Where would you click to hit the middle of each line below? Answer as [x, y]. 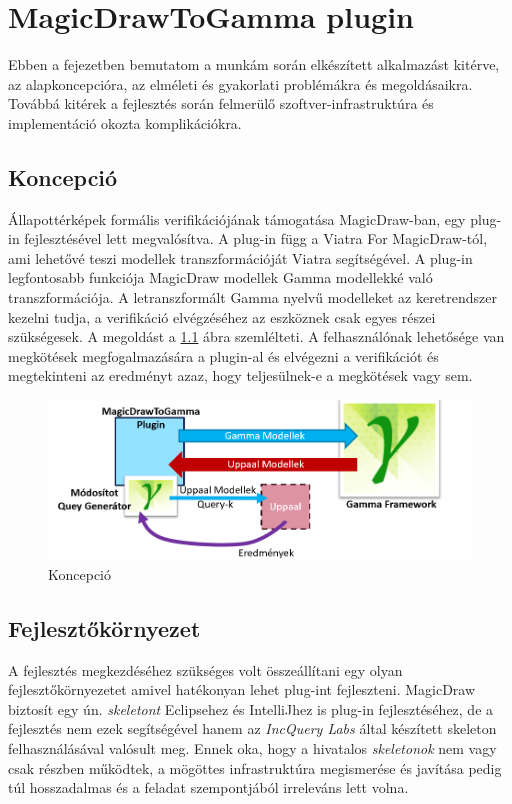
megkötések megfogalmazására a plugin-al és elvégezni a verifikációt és [223, 355]
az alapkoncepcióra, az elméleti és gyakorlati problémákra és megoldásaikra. [240, 83]
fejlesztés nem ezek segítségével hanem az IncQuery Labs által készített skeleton [252, 728]
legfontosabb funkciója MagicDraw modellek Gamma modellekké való [220, 277]
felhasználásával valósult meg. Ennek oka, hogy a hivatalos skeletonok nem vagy [252, 748]
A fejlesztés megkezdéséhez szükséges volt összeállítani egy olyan [205, 669]
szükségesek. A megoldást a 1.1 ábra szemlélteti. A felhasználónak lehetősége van [256, 336]
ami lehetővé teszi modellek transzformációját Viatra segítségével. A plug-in [240, 257]
